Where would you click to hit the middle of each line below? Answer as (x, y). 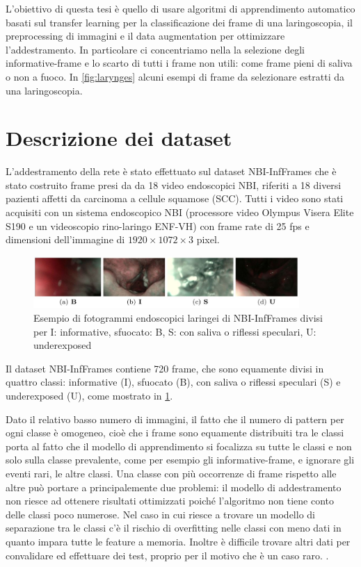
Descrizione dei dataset (119, 138)
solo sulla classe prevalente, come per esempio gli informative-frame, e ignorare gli (180, 460)
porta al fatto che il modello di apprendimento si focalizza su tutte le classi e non (179, 446)
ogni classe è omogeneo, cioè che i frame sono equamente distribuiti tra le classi (175, 433)
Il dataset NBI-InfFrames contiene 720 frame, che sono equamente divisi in (165, 368)
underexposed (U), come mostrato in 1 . (89, 395)
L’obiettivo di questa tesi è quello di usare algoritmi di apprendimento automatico (180, 8)
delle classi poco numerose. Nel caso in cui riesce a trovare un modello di (160, 514)
